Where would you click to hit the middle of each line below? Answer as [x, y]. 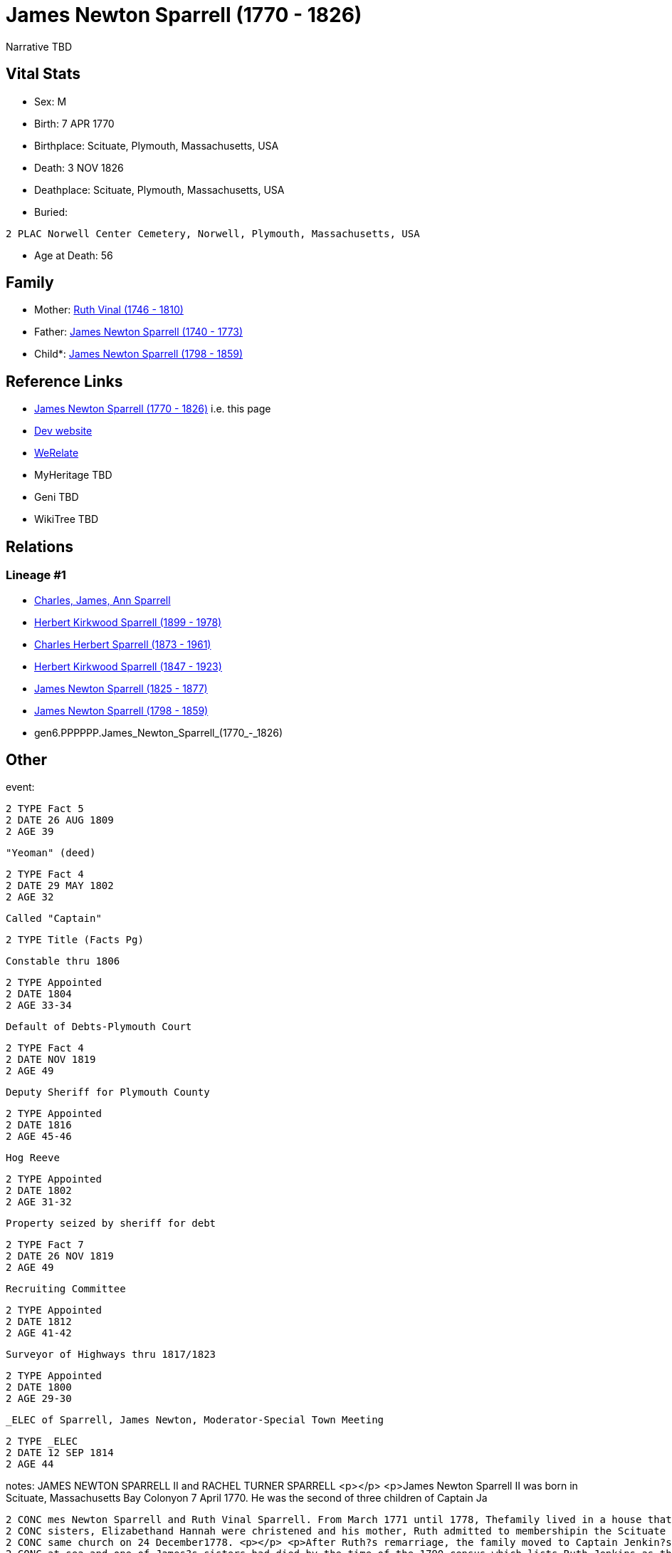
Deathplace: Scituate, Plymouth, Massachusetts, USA [159, 189]
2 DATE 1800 [39, 1387]
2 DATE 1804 [39, 994]
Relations [40, 546]
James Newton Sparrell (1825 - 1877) [121, 688]
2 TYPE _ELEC [42, 1442]
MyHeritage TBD [73, 475]
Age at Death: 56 [74, 255]
